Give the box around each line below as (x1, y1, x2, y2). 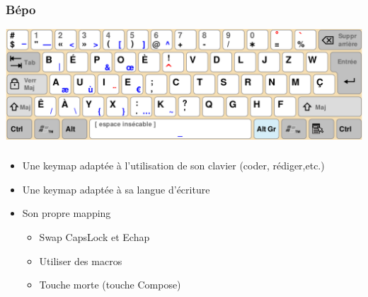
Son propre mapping (22, 206, 111, 220)
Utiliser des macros (39, 253, 122, 268)
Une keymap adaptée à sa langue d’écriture (22, 181, 210, 196)
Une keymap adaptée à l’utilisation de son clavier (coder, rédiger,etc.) (22, 158, 325, 173)
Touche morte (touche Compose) (39, 277, 181, 292)
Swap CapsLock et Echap (39, 230, 150, 245)
